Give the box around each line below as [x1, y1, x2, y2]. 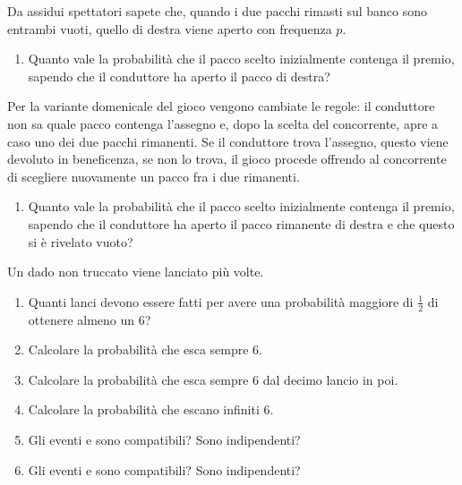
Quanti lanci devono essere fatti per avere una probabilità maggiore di [28, 292, 414, 311]
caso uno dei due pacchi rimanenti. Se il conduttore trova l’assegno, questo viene [7, 132, 449, 150]
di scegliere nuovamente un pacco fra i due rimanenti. [7, 166, 300, 185]
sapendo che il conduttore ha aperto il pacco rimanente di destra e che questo [28, 214, 455, 233]
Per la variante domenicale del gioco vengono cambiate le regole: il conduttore [7, 97, 435, 115]
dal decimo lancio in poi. [262, 370, 398, 388]
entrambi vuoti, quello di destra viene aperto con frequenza [7, 19, 332, 38]
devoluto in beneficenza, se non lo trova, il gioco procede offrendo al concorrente [7, 149, 447, 168]
